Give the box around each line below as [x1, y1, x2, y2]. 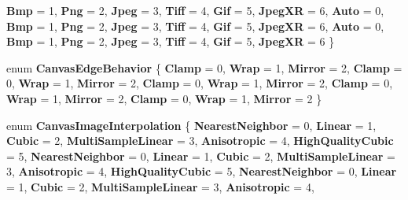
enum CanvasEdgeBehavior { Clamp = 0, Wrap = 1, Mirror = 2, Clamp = [6, 59, 402, 76]
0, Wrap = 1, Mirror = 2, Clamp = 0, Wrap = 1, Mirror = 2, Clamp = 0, [6, 75, 393, 91]
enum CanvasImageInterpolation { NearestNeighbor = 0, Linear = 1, [6, 117, 377, 133]
